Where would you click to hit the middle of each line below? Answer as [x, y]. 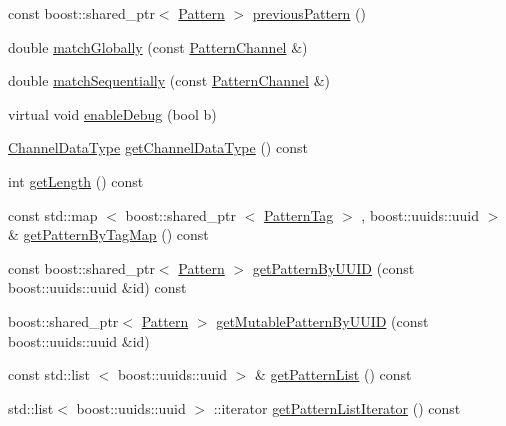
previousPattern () [309, 13]
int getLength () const [76, 180]
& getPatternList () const [333, 374]
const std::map [53, 214]
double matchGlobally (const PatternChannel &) [158, 46]
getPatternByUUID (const [333, 267]
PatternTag [298, 214]
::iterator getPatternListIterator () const [337, 407]
